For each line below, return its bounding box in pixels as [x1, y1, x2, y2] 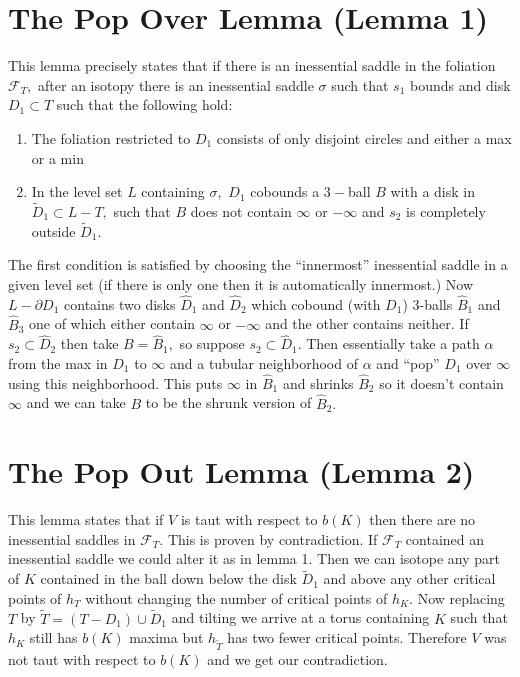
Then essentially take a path [306, 333, 480, 354]
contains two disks [64, 293, 176, 314]
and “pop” [376, 352, 440, 373]
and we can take [26, 392, 126, 413]
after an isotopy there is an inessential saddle [38, 74, 314, 95]
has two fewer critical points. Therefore [227, 627, 467, 648]
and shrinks [282, 372, 354, 393]
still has [29, 627, 78, 648]
